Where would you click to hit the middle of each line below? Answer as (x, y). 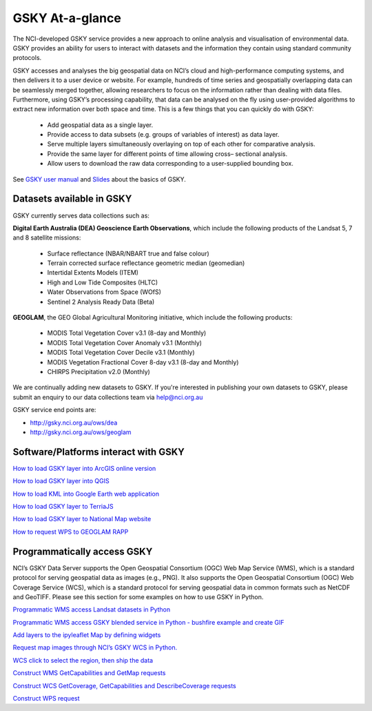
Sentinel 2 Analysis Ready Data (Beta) (101, 302)
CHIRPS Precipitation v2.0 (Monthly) (99, 372)
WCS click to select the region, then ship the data (83, 660)
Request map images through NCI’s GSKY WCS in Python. (95, 647)
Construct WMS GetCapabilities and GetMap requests (89, 673)
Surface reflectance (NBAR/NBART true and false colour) (128, 253)
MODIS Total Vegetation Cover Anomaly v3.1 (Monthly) (125, 342)
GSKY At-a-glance (67, 18)
